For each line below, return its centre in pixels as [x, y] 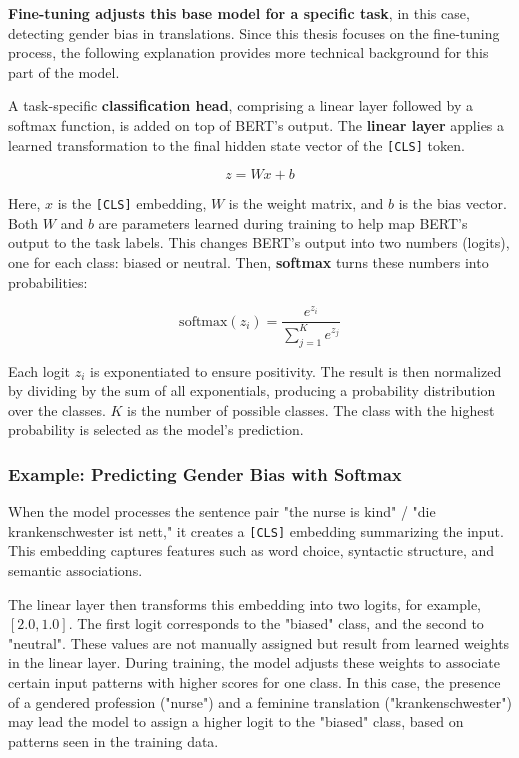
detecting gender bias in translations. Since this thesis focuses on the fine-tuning [254, 32]
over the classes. [57, 409]
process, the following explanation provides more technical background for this [248, 52]
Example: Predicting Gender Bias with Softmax [205, 473]
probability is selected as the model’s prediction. [156, 429]
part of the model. [64, 71]
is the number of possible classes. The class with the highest [311, 409]
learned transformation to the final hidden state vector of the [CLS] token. [236, 144]
